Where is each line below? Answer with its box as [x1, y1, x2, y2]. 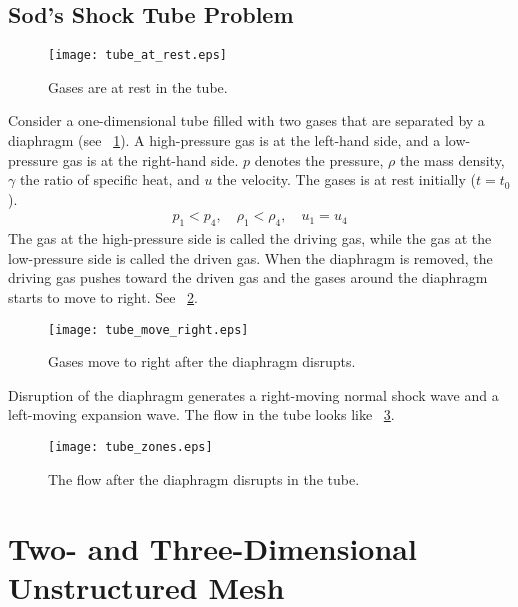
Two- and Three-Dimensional [8, 527, 417, 568]
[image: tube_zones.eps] [48, 440, 213, 455]
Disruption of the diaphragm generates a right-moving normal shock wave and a [8, 384, 499, 405]
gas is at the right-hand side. [62, 149, 239, 170]
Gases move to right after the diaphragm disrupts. [48, 351, 356, 372]
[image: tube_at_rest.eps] [48, 48, 227, 63]
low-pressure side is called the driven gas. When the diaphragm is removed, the [8, 247, 493, 268]
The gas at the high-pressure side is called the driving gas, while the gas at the [8, 228, 492, 249]
